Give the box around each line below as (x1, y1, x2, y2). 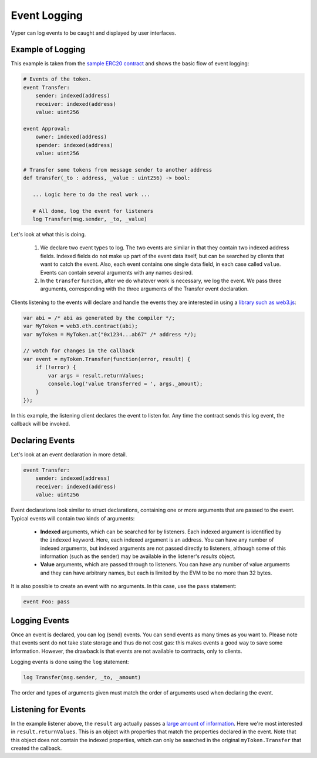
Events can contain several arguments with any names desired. (40, 269, 193, 276)
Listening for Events (11, 704, 86, 714)
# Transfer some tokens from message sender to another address (23, 166, 213, 173)
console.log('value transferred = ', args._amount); (48, 380, 203, 387)
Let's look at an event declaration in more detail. (11, 450, 127, 458)
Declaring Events (11, 435, 75, 445)
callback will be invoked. (11, 420, 70, 428)
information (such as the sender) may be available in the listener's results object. (40, 553, 236, 560)
